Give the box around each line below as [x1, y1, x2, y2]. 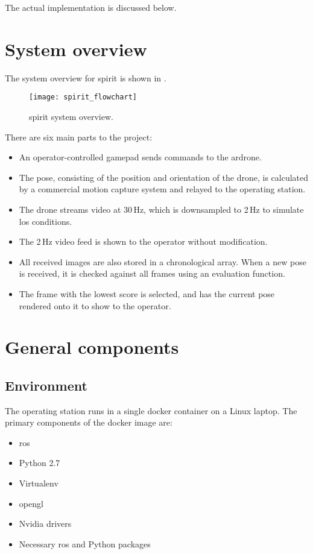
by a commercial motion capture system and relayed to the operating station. [19, 183, 306, 195]
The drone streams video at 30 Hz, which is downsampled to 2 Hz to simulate [19, 203, 304, 215]
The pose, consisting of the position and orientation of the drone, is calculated [19, 171, 309, 183]
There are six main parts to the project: [5, 130, 153, 143]
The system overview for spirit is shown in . [5, 71, 166, 84]
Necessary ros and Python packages [19, 537, 151, 550]
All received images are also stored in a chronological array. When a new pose [19, 255, 306, 268]
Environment [5, 376, 87, 394]
